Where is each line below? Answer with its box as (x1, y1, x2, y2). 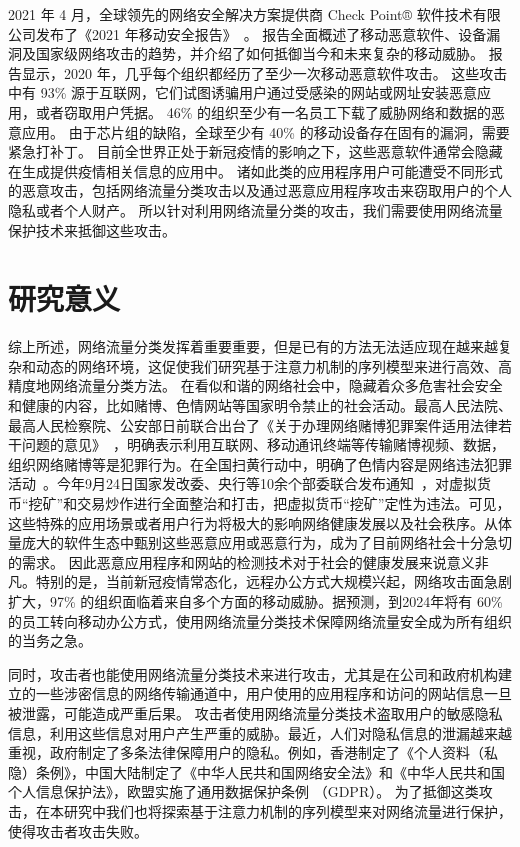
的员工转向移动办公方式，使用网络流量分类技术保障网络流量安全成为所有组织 (8, 610, 512, 631)
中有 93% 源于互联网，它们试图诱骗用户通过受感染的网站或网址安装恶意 (8, 82, 477, 103)
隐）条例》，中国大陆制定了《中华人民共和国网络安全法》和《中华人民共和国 (8, 761, 505, 782)
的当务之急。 (8, 630, 92, 651)
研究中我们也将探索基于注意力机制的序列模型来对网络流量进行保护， (63, 800, 512, 821)
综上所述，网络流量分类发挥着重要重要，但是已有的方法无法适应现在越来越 (8, 336, 498, 357)
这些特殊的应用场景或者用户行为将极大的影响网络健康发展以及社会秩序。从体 (8, 512, 512, 533)
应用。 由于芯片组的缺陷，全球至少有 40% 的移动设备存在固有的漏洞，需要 (21, 121, 510, 142)
